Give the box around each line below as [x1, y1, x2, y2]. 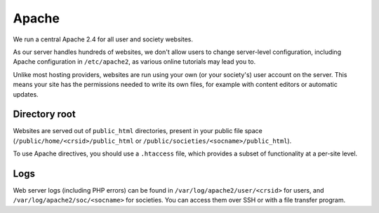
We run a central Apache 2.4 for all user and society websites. [13, 35, 193, 43]
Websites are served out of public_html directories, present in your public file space [13, 127, 263, 135]
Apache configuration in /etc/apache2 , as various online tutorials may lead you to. [13, 57, 256, 66]
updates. [13, 90, 39, 98]
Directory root [13, 109, 77, 121]
